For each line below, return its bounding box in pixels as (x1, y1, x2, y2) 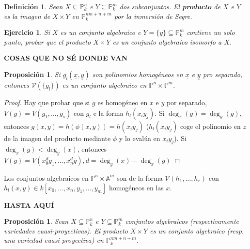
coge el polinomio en (180, 121, 241, 131)
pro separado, (203, 69, 243, 79)
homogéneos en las (109, 182, 164, 192)
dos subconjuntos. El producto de (119, 1, 220, 11)
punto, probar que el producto (4, 36, 91, 47)
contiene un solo (187, 27, 235, 37)
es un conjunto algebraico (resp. (150, 225, 244, 235)
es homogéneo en (97, 97, 148, 107)
